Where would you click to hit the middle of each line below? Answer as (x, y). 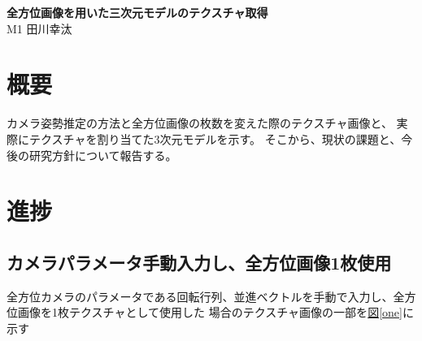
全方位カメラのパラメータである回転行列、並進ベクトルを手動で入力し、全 (206, 296)
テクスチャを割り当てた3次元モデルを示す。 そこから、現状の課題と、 (215, 138)
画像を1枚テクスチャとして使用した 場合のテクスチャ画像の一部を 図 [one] (210, 312)
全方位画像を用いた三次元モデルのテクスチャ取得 (137, 12)
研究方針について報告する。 (103, 155)
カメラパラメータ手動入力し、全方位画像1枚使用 (199, 262)
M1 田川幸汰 (39, 28)
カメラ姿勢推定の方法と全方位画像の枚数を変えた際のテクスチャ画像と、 (200, 123)
